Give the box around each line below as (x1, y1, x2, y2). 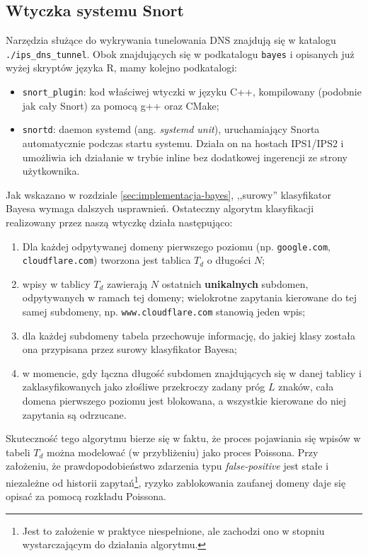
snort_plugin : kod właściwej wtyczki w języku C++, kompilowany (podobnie (22, 84, 362, 99)
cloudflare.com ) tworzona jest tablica (22, 253, 191, 267)
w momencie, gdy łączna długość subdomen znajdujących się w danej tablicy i (22, 365, 362, 380)
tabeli (6, 444, 30, 459)
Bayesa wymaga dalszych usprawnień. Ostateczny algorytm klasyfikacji (6, 201, 314, 216)
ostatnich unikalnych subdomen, (161, 276, 309, 291)
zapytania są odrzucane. (22, 407, 127, 422)
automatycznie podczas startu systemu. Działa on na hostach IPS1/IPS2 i (22, 135, 344, 150)
